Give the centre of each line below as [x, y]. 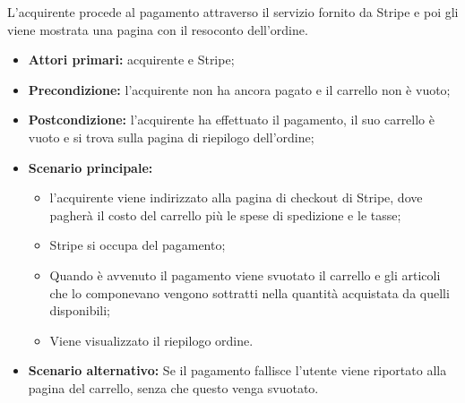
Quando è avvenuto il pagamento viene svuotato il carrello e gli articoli [245, 274]
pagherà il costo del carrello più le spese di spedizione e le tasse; [225, 214]
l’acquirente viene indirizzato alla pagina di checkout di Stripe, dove [236, 197]
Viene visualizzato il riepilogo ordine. [151, 340]
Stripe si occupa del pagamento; [138, 245]
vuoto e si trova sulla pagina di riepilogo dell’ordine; [171, 137]
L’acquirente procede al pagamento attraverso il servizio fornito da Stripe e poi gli [233, 12]
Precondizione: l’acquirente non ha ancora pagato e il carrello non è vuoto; [239, 89]
